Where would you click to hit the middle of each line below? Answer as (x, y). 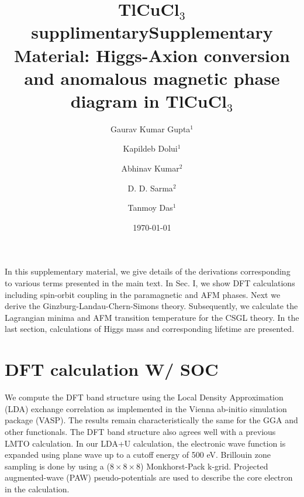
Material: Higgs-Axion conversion (152, 55)
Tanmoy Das (150, 208)
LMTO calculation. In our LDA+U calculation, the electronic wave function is (145, 443)
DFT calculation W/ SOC (112, 369)
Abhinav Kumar (150, 168)
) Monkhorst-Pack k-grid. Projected (204, 466)
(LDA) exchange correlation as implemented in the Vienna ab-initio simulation (146, 408)
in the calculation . (37, 489)
